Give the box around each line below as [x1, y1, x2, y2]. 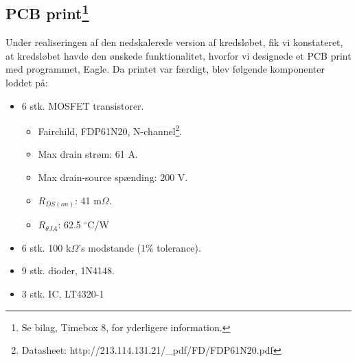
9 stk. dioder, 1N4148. [21, 263, 115, 278]
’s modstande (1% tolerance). [78, 240, 201, 254]
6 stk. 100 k [21, 240, 71, 254]
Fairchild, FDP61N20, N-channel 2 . [38, 122, 183, 138]
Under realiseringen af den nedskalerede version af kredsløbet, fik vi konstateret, [5, 35, 343, 49]
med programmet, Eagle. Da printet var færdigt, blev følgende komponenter [5, 62, 325, 76]
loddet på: [5, 75, 48, 89]
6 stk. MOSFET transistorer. [21, 98, 144, 112]
